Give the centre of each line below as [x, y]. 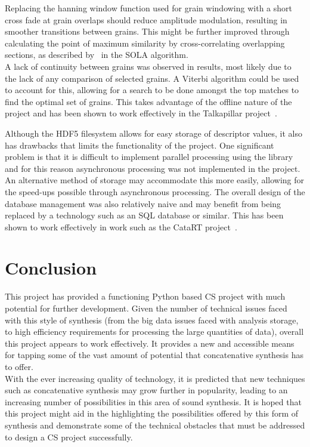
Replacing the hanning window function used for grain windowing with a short [148, 8]
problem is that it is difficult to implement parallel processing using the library [149, 157]
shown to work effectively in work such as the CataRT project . [121, 226]
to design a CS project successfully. [69, 437]
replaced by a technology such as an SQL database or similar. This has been [144, 215]
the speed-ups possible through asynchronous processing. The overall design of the [155, 191]
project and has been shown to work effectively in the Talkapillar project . [141, 113]
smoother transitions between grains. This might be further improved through [147, 31]
